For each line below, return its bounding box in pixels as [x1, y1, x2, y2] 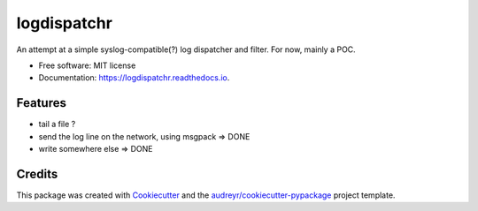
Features [16, 95, 66, 110]
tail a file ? [38, 119, 76, 130]
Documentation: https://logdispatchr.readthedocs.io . [38, 72, 230, 83]
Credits [16, 166, 58, 181]
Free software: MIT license [38, 60, 136, 71]
